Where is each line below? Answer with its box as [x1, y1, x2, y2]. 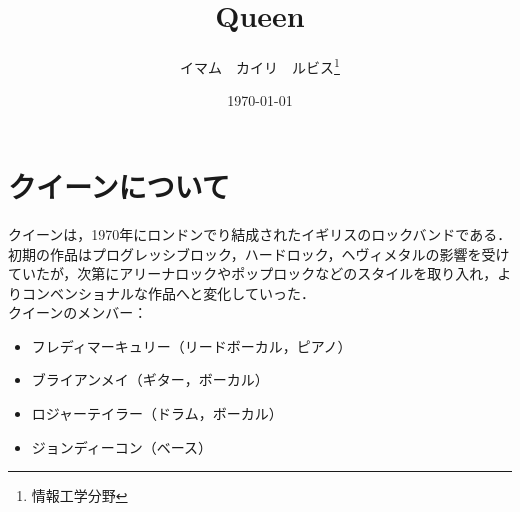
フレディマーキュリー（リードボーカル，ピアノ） [31, 335, 352, 356]
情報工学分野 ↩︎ [31, 485, 128, 506]
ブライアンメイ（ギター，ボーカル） [31, 369, 269, 390]
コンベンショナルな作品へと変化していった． [21, 282, 315, 303]
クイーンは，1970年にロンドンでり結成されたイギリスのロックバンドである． [8, 223, 512, 244]
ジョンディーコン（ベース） [31, 436, 213, 457]
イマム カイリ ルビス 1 [180, 54, 340, 77]
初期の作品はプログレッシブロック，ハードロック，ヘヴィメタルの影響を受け [8, 243, 510, 264]
